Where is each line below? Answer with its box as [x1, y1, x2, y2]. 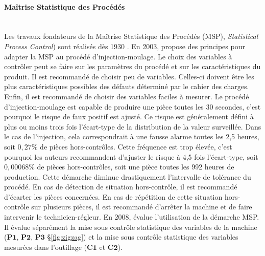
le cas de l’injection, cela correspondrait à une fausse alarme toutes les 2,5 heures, [4, 131, 259, 142]
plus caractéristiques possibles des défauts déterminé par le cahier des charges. [4, 81, 249, 92]
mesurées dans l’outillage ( [4, 241, 87, 252]
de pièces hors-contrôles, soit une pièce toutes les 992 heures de [37, 161, 234, 172]
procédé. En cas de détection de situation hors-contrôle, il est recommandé [4, 181, 237, 192]
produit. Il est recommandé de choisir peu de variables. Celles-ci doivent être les [4, 71, 254, 81]
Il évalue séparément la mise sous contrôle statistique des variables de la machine [4, 221, 257, 232]
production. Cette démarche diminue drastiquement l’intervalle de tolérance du [4, 171, 251, 182]
